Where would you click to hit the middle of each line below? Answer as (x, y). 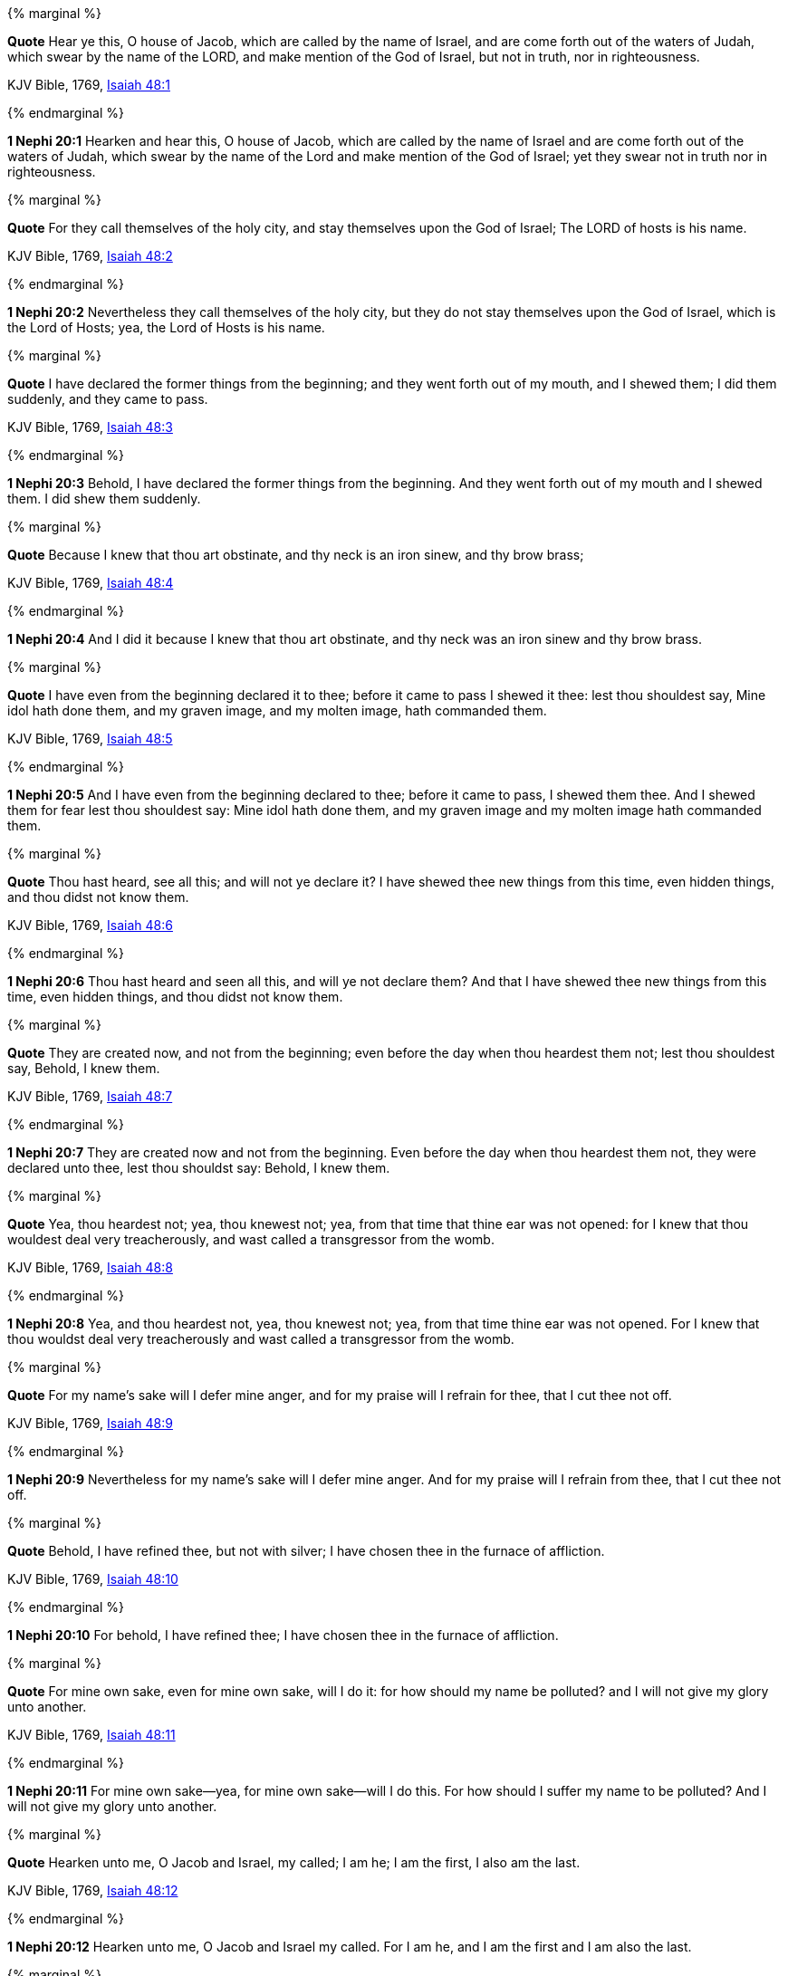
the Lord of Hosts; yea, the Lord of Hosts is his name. (166, 327)
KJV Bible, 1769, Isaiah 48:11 (91, 1735)
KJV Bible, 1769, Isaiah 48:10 (93, 1579)
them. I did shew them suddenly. (104, 499)
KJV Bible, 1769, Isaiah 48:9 (90, 1423)
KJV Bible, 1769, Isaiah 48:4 (91, 583)
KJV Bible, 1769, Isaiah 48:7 (90, 1096)
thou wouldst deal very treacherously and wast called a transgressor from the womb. (261, 1339)
